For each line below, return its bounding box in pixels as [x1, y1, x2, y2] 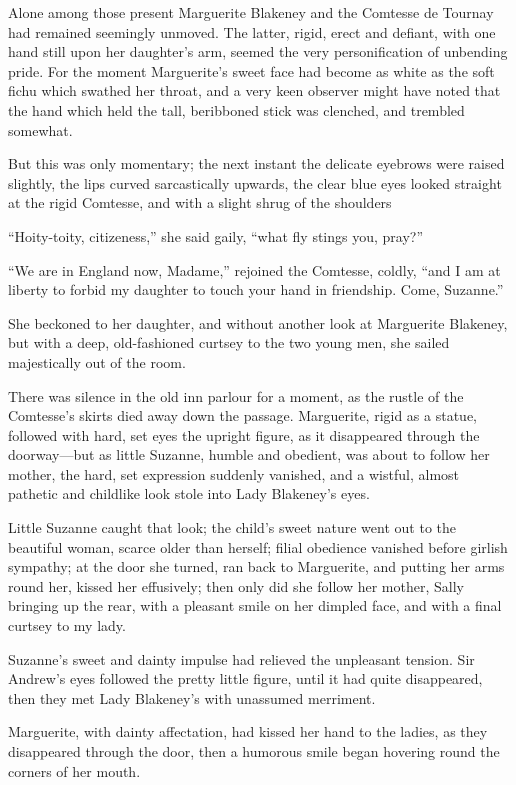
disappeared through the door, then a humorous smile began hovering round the [8, 741, 500, 761]
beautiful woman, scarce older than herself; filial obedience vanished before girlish [8, 536, 508, 557]
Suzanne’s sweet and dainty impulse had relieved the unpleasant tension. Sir [8, 648, 475, 669]
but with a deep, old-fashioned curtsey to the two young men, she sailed [8, 332, 450, 353]
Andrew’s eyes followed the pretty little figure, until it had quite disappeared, [8, 668, 483, 689]
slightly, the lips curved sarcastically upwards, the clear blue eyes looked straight [8, 172, 502, 193]
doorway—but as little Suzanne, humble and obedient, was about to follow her [8, 444, 490, 465]
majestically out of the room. [8, 351, 186, 372]
